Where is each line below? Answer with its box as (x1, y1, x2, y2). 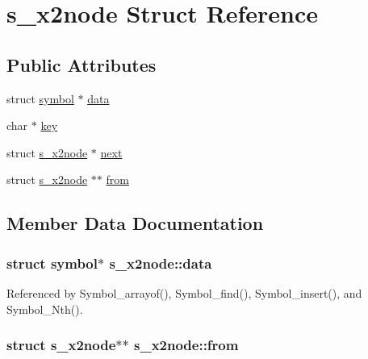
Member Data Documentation (6, 211, 264, 236)
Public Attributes (6, 52, 157, 77)
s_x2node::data (109, 253, 212, 273)
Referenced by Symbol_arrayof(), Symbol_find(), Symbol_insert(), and (6, 284, 362, 301)
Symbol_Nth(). (6, 300, 83, 317)
